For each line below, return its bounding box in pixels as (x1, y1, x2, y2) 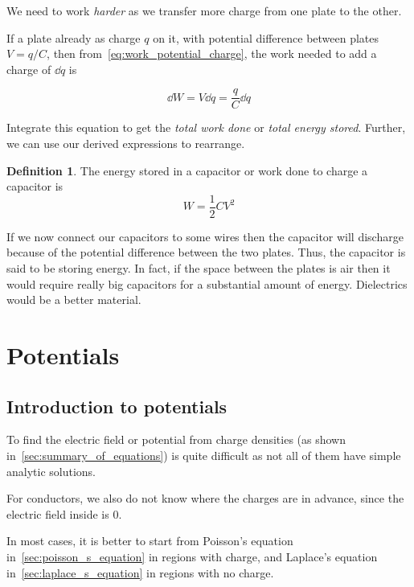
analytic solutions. (6, 462, 96, 479)
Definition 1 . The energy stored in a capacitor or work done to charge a (6, 162, 368, 179)
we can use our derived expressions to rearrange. (6, 135, 245, 152)
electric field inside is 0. (6, 505, 122, 522)
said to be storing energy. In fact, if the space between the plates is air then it (6, 260, 391, 277)
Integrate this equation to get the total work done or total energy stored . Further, (6, 119, 406, 136)
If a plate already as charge (6, 29, 141, 46)
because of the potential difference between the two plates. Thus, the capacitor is (6, 244, 406, 261)
